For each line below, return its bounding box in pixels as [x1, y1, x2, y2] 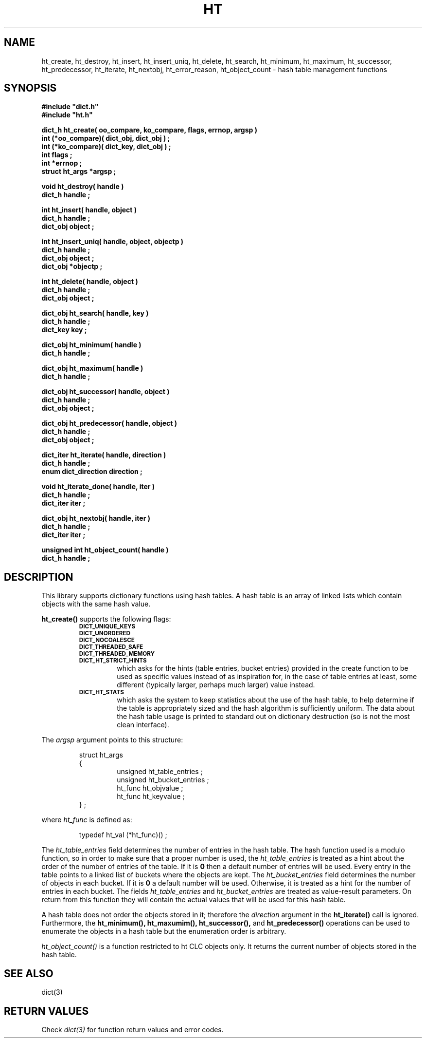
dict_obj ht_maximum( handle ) [41, 364, 143, 373]
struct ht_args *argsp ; [41, 167, 116, 176]
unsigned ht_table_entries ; [117, 767, 203, 776]
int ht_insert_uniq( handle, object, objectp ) [41, 237, 184, 246]
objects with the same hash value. [41, 600, 151, 608]
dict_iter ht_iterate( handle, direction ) [41, 451, 166, 459]
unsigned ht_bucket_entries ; [117, 776, 209, 784]
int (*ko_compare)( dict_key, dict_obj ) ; [41, 142, 171, 151]
